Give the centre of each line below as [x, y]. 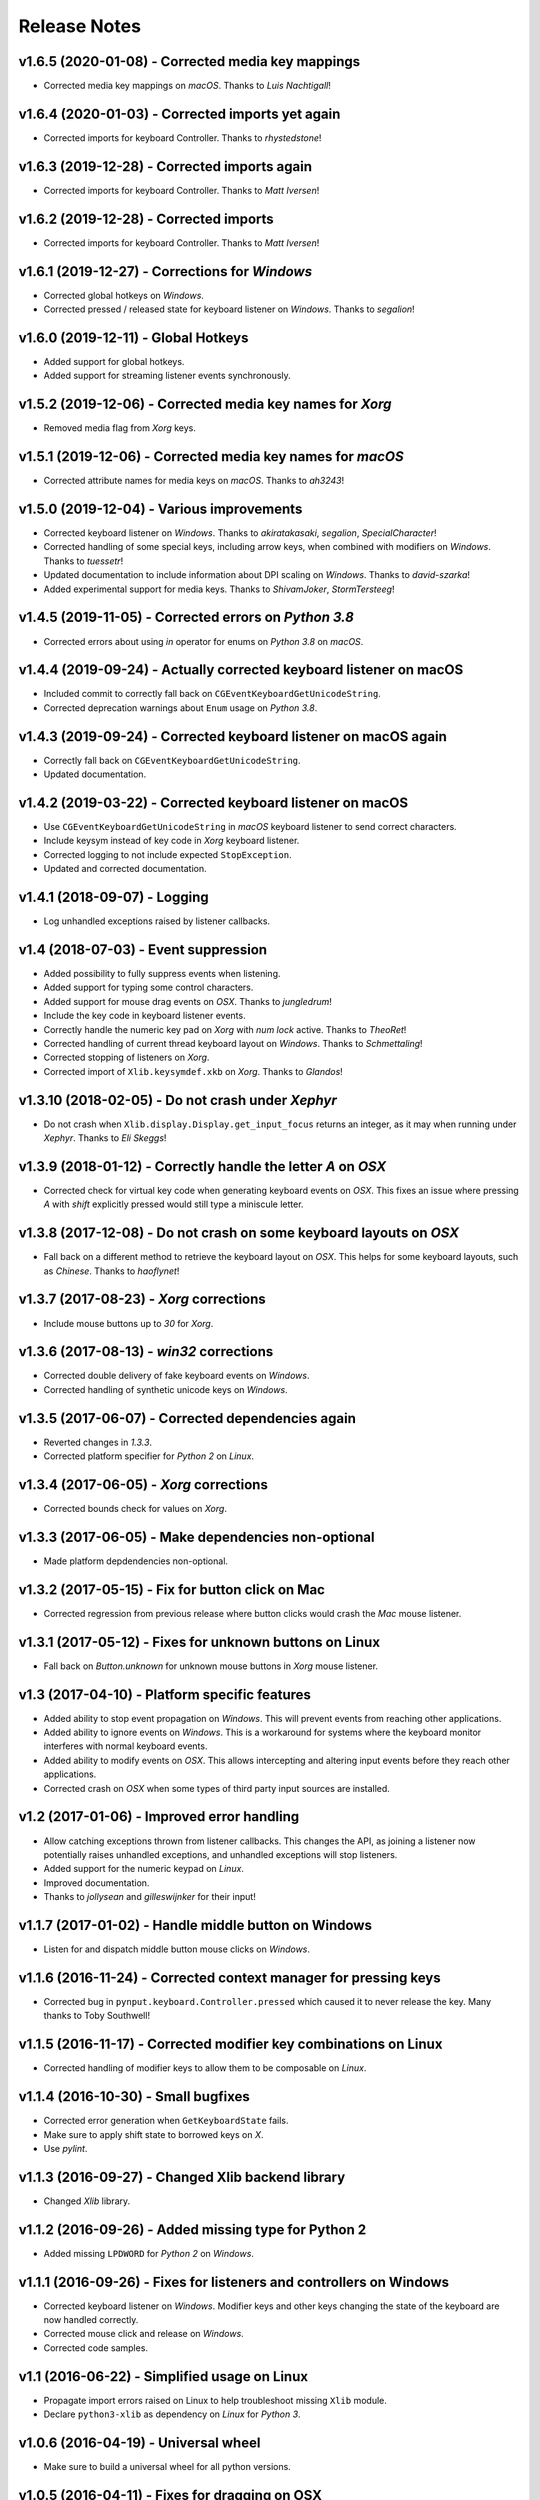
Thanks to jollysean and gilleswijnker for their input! [150, 1897]
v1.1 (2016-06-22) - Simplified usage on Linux [163, 2376]
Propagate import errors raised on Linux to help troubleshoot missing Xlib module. [215, 2400]
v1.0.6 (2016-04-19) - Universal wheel [139, 2442]
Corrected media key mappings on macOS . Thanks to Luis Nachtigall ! [187, 86]
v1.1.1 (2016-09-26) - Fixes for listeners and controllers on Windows [234, 2281]
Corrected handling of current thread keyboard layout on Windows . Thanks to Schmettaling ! [233, 1043]
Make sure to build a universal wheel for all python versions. [167, 2467]
